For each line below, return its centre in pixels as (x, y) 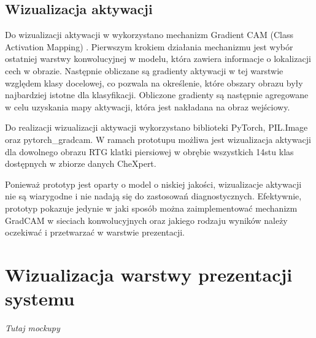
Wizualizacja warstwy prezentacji (149, 274)
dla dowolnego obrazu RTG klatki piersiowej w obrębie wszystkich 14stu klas (149, 151)
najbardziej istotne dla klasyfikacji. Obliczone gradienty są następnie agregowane (157, 95)
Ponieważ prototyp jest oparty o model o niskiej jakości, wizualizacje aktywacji (153, 184)
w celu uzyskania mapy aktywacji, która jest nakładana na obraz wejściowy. (148, 106)
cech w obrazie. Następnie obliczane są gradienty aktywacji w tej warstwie (144, 70)
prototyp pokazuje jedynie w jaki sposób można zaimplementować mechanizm (151, 208)
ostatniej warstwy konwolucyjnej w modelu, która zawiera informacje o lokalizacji (158, 59)
